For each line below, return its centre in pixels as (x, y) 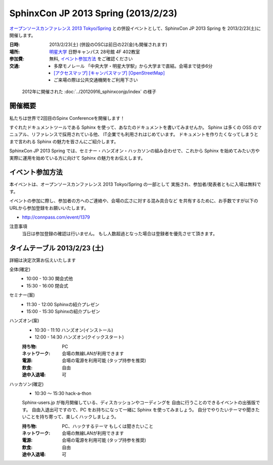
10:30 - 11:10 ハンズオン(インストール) (74, 330)
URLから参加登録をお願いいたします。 (49, 208)
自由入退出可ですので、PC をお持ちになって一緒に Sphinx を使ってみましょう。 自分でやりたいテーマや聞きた (146, 409)
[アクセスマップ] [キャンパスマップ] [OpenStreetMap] (109, 73)
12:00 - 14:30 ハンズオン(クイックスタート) (79, 337)
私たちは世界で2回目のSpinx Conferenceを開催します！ (67, 118)
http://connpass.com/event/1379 (56, 217)
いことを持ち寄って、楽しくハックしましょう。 (70, 417)
